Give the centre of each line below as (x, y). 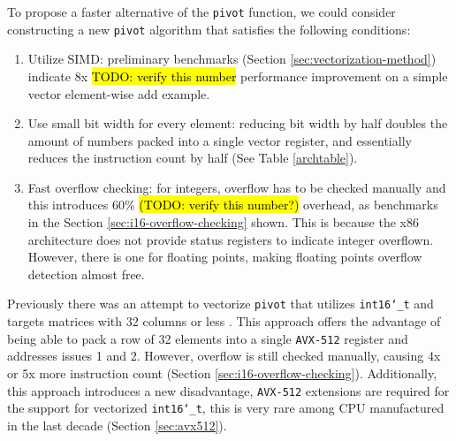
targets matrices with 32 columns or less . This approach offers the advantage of (224, 321)
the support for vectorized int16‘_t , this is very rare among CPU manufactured (226, 408)
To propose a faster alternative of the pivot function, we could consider (201, 11)
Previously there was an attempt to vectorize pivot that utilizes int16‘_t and (220, 304)
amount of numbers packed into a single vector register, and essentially (220, 140)
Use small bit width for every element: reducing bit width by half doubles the (238, 123)
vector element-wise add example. (119, 93)
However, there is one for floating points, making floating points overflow (225, 257)
